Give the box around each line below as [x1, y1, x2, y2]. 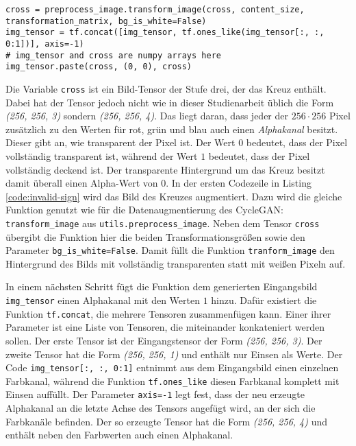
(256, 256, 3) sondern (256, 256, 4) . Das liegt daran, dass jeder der [5, 108, 288, 123]
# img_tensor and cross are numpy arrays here [5, 50, 221, 60]
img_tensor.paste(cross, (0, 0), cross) [5, 62, 192, 72]
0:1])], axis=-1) [5, 38, 84, 49]
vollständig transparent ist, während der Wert [5, 148, 198, 163]
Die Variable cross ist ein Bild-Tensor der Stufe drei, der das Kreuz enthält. [5, 81, 327, 95]
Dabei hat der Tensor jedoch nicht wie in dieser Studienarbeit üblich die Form [5, 95, 334, 109]
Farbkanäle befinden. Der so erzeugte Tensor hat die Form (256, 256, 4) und [5, 414, 328, 428]
